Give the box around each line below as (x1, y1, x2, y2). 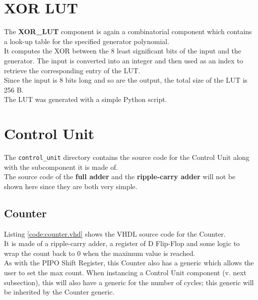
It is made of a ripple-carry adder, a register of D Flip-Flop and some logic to (4, 238, 240, 249)
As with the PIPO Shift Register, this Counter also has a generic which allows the (4, 257, 254, 268)
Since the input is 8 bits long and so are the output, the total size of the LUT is (4, 75, 248, 85)
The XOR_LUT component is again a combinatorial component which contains (4, 26, 252, 37)
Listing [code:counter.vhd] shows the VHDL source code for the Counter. (4, 228, 226, 239)
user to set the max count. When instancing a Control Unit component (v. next (4, 267, 247, 278)
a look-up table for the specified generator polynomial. (4, 36, 170, 46)
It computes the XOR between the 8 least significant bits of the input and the (4, 46, 242, 56)
